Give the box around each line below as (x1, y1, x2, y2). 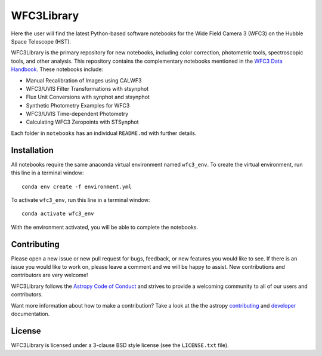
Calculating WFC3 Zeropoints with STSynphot (26, 118, 139, 125)
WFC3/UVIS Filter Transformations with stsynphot (26, 85, 149, 92)
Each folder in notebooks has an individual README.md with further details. (11, 129, 197, 137)
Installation (11, 145, 54, 155)
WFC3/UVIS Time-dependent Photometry (26, 111, 129, 118)
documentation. (11, 310, 50, 317)
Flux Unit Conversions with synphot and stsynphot (26, 93, 150, 101)
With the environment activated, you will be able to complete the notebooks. (11, 223, 199, 231)
